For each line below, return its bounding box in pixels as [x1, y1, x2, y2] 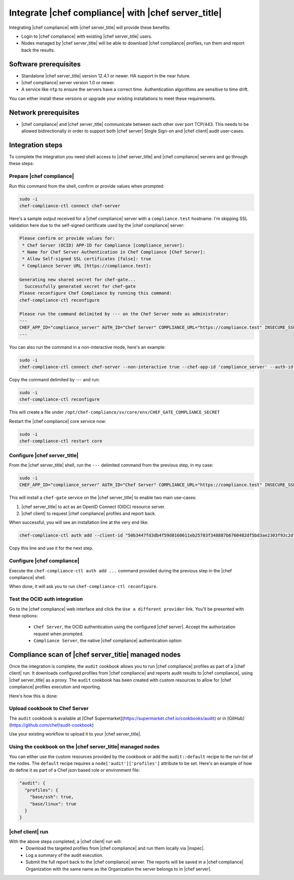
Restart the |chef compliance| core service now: [9, 418, 106, 424]
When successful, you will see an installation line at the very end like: [9, 519, 149, 525]
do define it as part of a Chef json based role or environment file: [9, 767, 140, 773]
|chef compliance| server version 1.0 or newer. [21, 80, 115, 86]
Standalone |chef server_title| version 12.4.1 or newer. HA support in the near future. [21, 73, 191, 78]
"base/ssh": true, [29, 794, 74, 800]
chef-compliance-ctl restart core [19, 439, 102, 444]
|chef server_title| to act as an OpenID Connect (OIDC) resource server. [21, 504, 166, 510]
